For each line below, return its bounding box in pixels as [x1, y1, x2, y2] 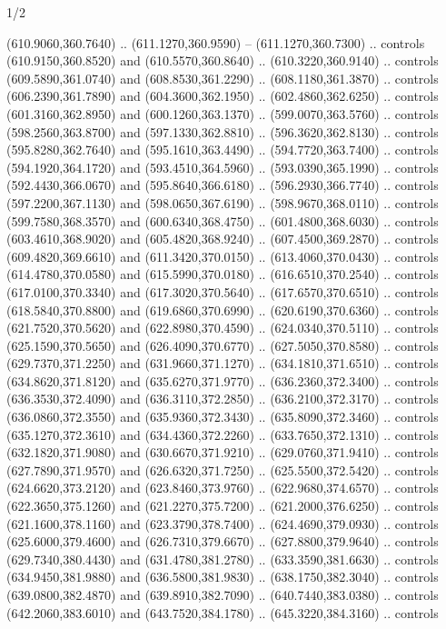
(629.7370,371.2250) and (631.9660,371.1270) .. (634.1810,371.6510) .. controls [6, 354, 439, 373]
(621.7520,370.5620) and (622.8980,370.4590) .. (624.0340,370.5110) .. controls [6, 318, 439, 337]
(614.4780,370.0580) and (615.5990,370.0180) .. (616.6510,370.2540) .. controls [6, 265, 439, 284]
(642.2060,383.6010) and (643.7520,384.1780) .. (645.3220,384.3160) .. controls [6, 603, 439, 622]
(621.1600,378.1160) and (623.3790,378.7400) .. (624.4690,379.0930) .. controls [6, 514, 439, 533]
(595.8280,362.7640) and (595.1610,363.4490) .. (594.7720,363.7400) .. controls [6, 140, 439, 159]
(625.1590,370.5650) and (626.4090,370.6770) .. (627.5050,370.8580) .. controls [6, 335, 439, 354]
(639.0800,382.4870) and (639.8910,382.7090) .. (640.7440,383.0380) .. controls [6, 585, 439, 604]
